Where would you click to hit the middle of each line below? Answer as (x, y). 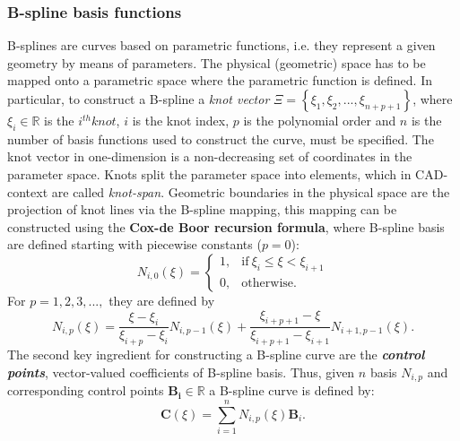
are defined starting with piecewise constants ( (135, 244)
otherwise (268, 283)
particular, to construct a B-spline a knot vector (139, 99)
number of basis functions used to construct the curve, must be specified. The (221, 138)
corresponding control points (86, 390)
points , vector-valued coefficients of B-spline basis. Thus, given (181, 372)
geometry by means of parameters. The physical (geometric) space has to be (217, 62)
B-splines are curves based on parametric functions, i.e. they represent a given (221, 45)
